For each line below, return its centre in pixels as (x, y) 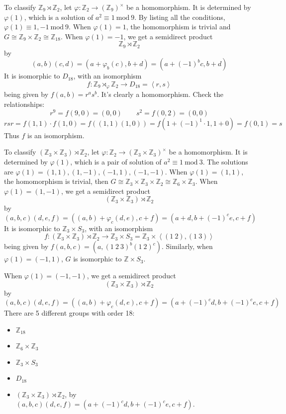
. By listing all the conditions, (180, 17)
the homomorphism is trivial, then (56, 181)
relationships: (24, 104)
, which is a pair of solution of (116, 161)
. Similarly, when (187, 246)
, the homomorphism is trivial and (178, 27)
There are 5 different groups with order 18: (69, 313)
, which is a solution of (59, 17)
